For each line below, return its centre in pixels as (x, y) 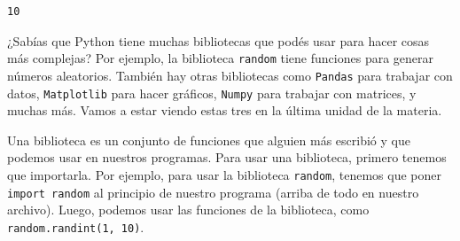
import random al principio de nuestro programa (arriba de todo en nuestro (213, 192)
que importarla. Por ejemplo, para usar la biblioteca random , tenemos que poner (225, 174)
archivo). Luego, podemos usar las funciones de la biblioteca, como (188, 210)
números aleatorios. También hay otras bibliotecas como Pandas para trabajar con (230, 75)
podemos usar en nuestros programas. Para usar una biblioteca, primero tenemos (227, 157)
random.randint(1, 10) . (76, 226)
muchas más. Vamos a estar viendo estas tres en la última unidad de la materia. (225, 110)
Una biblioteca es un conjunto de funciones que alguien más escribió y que (209, 140)
